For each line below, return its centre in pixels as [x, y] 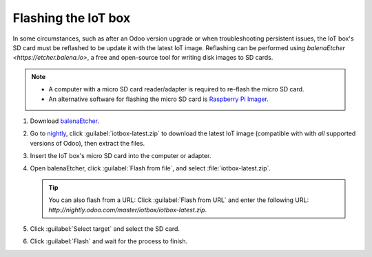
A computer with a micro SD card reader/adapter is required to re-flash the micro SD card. [176, 89]
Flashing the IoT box [72, 18]
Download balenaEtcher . [65, 121]
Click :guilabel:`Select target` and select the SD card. [105, 229]
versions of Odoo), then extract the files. [87, 143]
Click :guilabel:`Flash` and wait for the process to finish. [109, 241]
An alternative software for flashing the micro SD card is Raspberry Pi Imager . [158, 99]
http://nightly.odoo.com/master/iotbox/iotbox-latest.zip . [128, 210]
